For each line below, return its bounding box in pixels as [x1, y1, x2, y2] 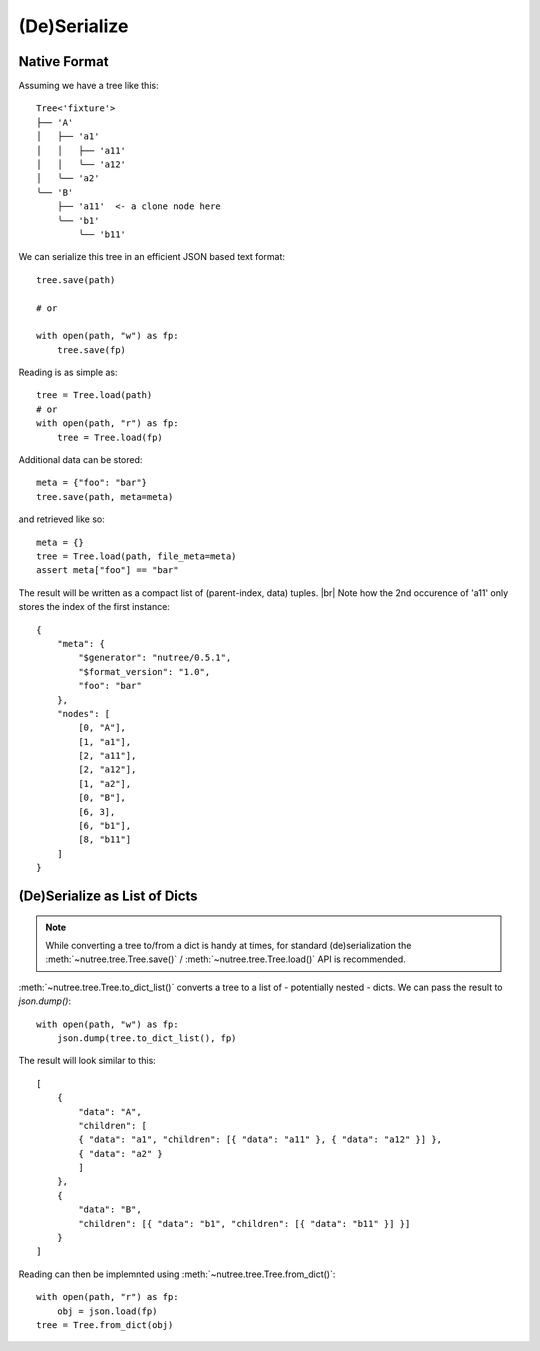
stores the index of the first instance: [18, 601, 170, 613]
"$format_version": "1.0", [78, 666, 211, 677]
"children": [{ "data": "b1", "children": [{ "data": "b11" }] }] [78, 1218, 411, 1229]
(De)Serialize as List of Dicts [18, 888, 199, 905]
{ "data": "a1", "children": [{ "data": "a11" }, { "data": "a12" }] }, [78, 1134, 443, 1145]
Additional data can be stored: [18, 454, 143, 466]
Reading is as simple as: [18, 366, 119, 379]
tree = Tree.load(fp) [56, 431, 164, 443]
